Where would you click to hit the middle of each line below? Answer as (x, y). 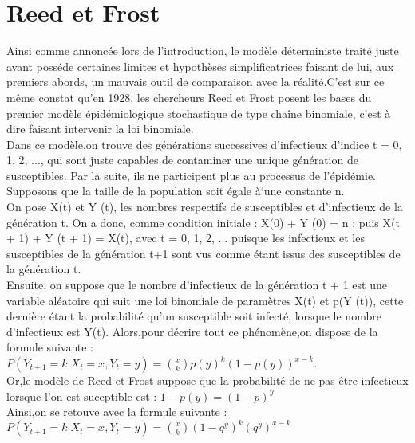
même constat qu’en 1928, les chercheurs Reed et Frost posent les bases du (189, 97)
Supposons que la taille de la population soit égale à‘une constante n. (176, 191)
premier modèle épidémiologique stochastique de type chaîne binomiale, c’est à (199, 113)
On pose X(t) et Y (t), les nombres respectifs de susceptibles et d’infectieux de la (205, 207)
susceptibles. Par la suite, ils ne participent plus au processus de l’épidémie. (191, 175)
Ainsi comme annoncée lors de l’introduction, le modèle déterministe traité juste (203, 51)
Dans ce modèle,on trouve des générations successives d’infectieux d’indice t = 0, (204, 144)
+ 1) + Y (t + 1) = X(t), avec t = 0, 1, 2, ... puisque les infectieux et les (186, 238)
